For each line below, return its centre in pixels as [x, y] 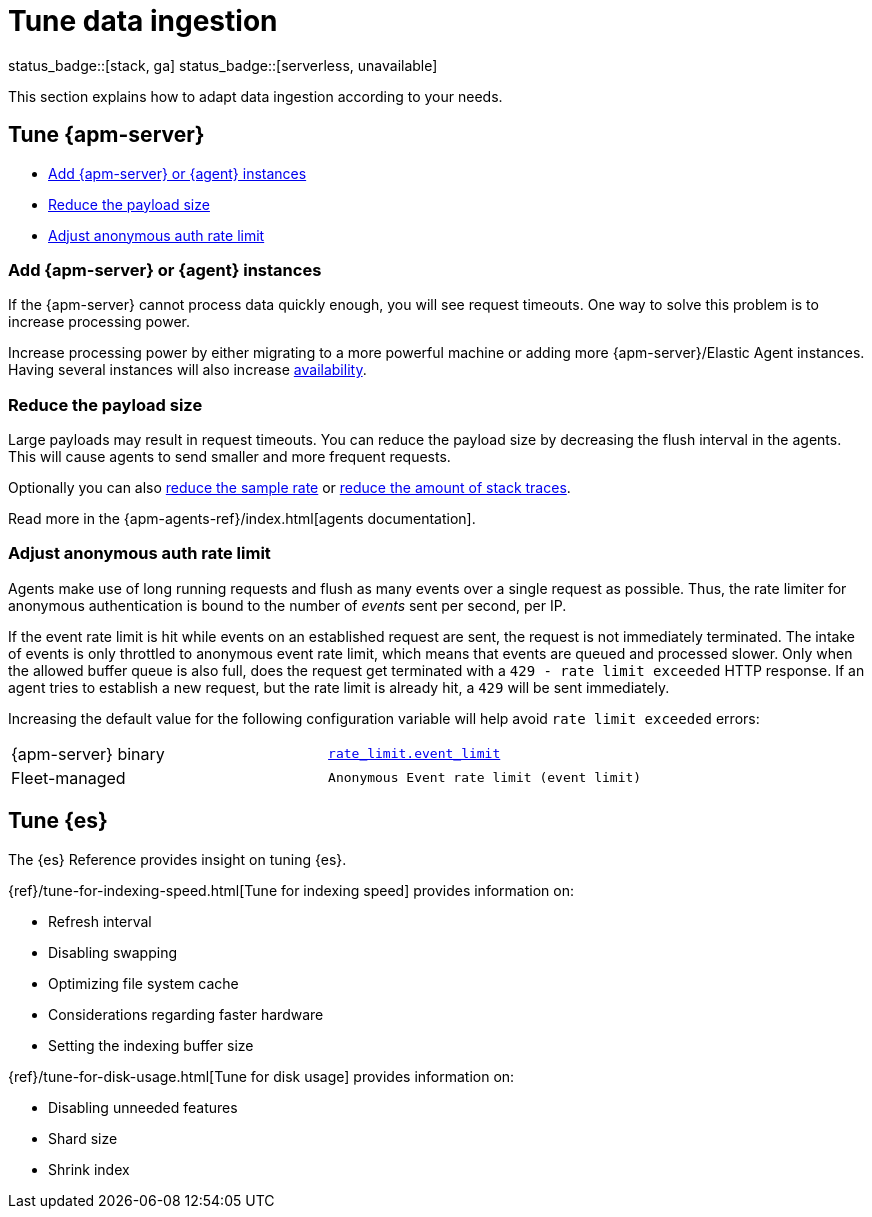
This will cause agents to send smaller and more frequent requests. [229, 457]
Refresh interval [100, 921]
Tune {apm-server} [106, 135]
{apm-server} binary [88, 753]
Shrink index [89, 1169]
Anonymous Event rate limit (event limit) [485, 778]
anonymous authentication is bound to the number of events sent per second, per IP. [287, 605]
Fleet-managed [68, 777]
